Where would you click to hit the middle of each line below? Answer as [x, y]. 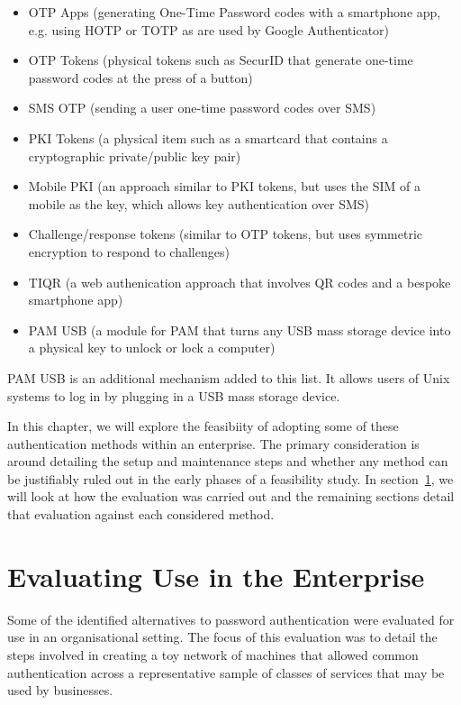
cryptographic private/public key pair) [135, 156]
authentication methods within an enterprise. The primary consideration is [213, 443]
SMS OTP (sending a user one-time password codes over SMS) [202, 108]
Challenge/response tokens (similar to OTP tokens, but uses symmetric [226, 234]
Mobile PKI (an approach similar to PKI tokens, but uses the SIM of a [224, 186]
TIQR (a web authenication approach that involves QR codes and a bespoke [240, 282]
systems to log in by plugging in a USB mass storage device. [174, 395]
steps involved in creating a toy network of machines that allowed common [213, 654]
